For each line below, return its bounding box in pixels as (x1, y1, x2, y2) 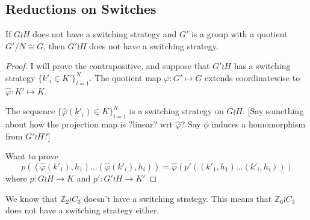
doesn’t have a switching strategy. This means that (84, 192, 272, 204)
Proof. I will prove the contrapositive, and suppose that (5, 60, 210, 72)
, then (43, 39, 66, 52)
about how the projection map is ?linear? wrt (5, 118, 173, 130)
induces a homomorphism (211, 118, 306, 130)
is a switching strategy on (129, 105, 224, 117)
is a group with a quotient (191, 28, 288, 40)
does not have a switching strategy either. (5, 204, 160, 216)
